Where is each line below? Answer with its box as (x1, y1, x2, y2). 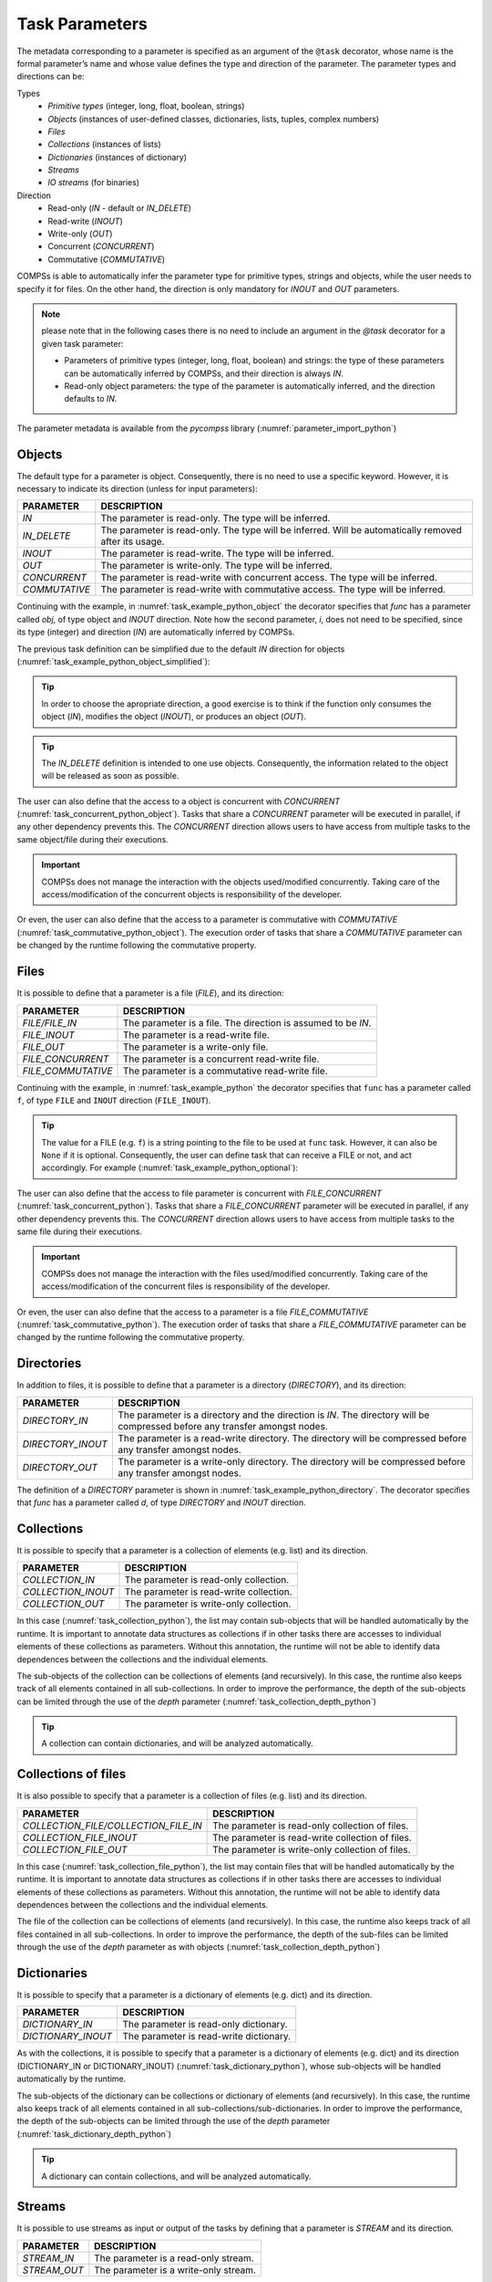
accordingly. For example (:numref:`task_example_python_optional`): (41, 1162, 299, 1173)
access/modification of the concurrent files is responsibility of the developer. (41, 1281, 331, 1292)
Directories (16, 1356, 82, 1371)
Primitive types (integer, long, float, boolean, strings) (47, 100, 245, 111)
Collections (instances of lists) (47, 139, 161, 150)
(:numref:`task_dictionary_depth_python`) (16, 2128, 172, 2140)
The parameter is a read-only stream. (94, 2251, 254, 2264)
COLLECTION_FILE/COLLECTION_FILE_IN (22, 1819, 202, 1832)
